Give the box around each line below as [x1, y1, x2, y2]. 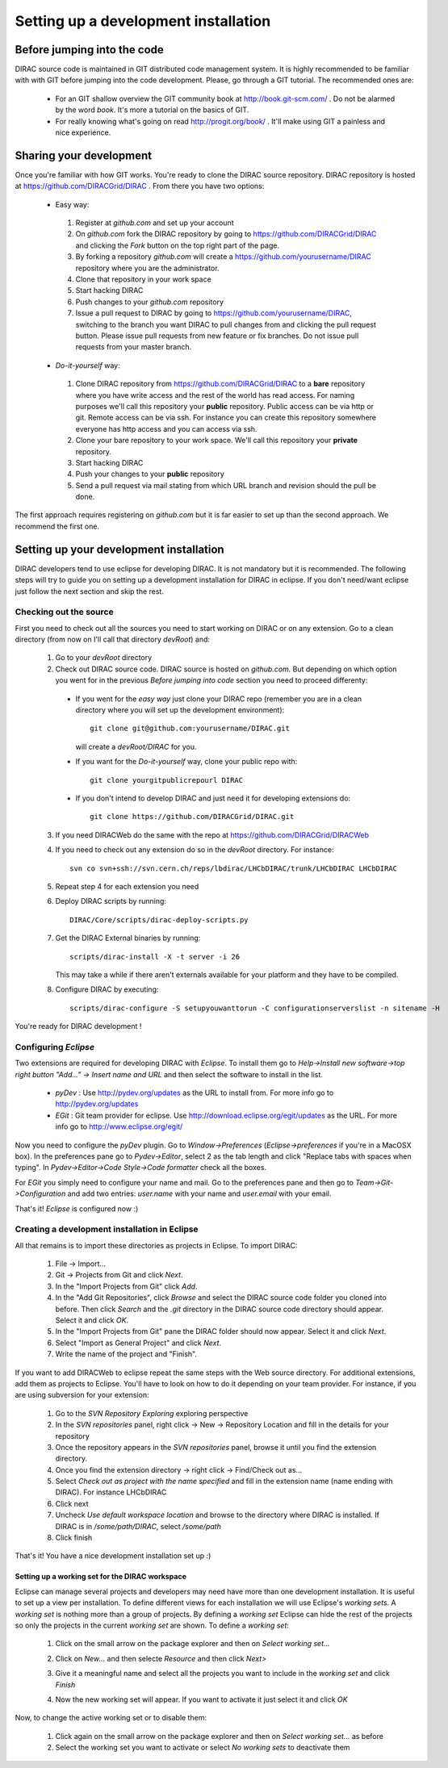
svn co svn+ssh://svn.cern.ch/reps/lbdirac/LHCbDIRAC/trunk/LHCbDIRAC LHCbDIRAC [69, 863, 398, 873]
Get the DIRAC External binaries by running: [55, 933, 201, 943]
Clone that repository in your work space [75, 274, 211, 284]
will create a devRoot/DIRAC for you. [75, 742, 197, 751]
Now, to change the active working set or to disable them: [15, 1713, 207, 1723]
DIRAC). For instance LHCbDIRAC [55, 1487, 167, 1497]
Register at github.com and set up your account [75, 218, 234, 228]
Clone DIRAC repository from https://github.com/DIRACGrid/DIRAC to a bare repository [75, 379, 366, 389]
